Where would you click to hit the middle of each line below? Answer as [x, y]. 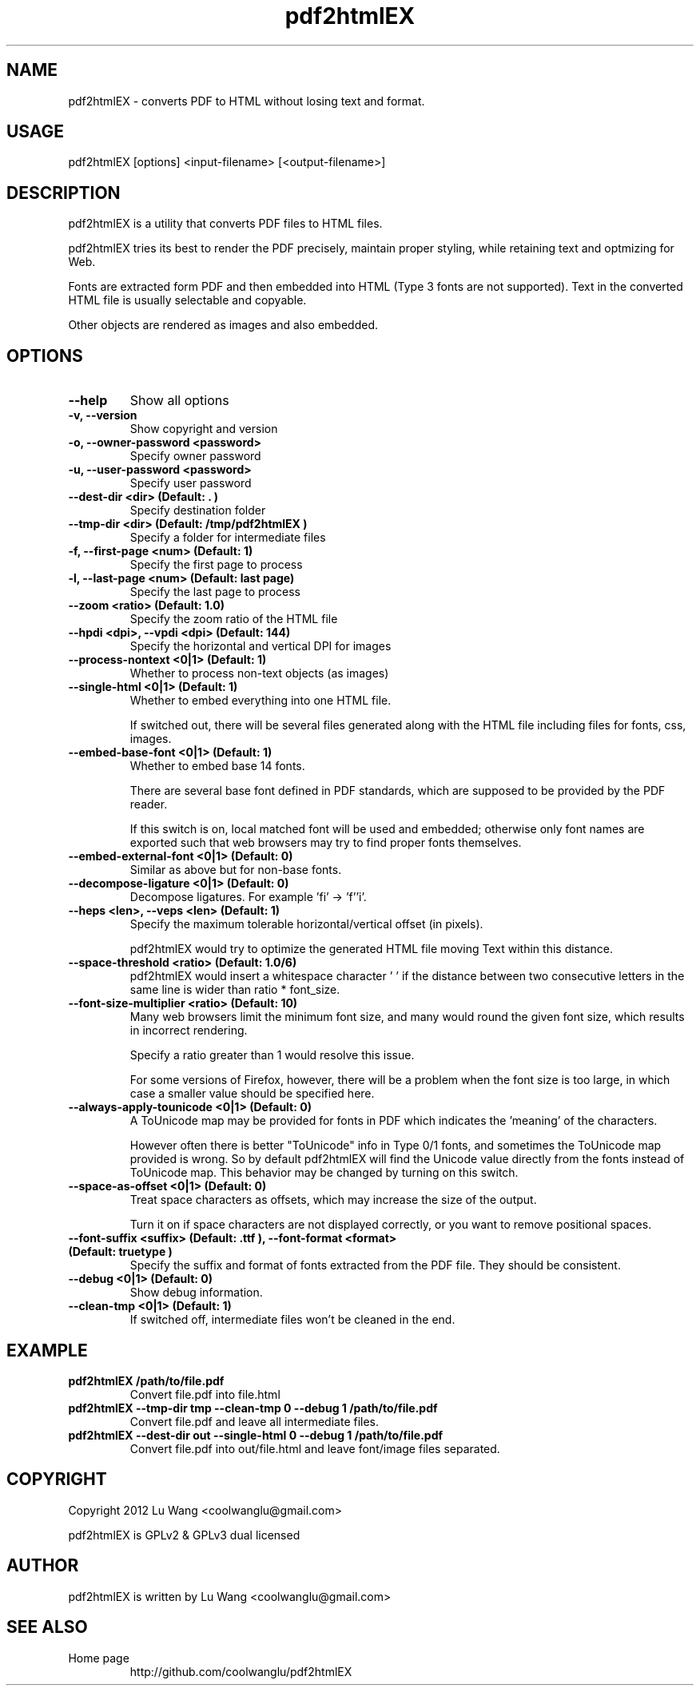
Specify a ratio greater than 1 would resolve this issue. [272, 1055]
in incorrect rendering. [189, 1031]
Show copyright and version [204, 429]
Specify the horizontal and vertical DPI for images [261, 646]
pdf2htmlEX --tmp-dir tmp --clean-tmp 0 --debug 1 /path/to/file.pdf [253, 1408]
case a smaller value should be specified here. [252, 1094]
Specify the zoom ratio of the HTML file [234, 619]
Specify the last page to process [215, 592]
